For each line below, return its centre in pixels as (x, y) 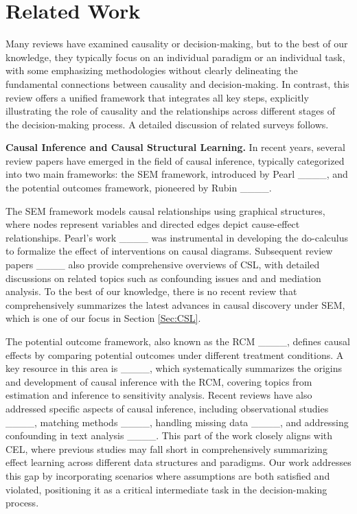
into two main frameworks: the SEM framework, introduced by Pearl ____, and (177, 174)
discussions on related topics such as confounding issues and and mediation (163, 278)
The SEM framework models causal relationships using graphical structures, (165, 210)
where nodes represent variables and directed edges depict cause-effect (153, 224)
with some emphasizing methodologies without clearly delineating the (152, 70)
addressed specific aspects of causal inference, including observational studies (167, 408)
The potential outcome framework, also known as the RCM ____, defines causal (178, 341)
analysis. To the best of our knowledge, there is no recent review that (151, 291)
